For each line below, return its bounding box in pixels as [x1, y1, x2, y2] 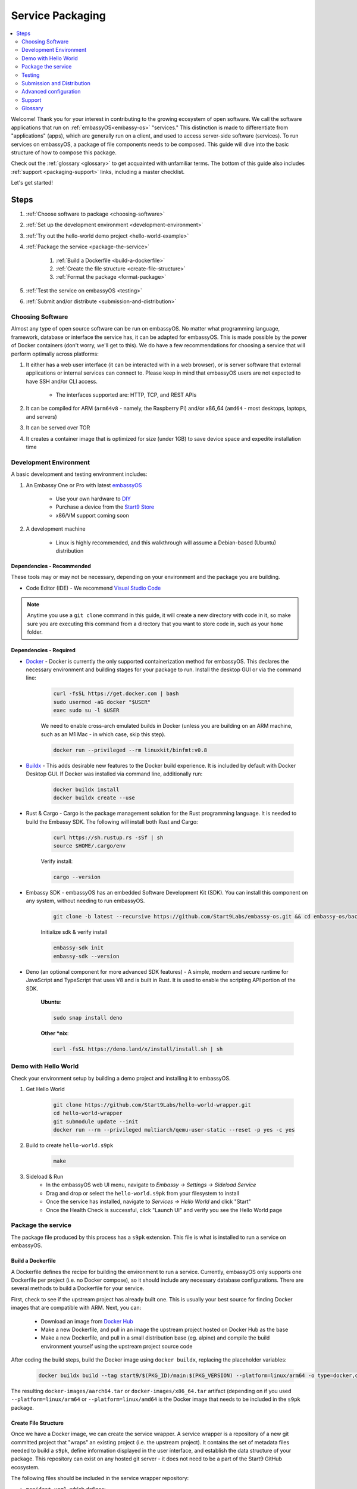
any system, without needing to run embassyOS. [26, 897, 145, 905]
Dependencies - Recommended [11, 562, 92, 569]
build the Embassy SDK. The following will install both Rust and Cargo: [26, 818, 199, 825]
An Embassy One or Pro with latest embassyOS [26, 481, 142, 488]
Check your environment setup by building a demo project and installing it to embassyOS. [11, 1074, 231, 1082]
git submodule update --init [53, 1118, 139, 1125]
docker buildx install [53, 786, 120, 793]
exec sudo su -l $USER [53, 707, 120, 714]
